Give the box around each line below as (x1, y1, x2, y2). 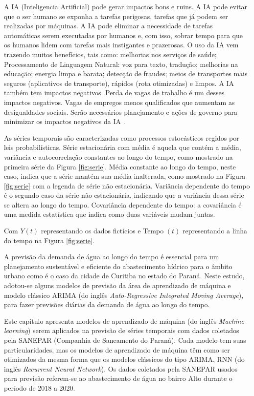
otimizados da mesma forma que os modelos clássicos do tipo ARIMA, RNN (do (4, 354, 245, 364)
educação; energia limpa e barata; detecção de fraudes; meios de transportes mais (4, 68, 248, 79)
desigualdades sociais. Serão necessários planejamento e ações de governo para (4, 106, 238, 117)
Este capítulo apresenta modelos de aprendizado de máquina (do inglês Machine (4, 315, 244, 326)
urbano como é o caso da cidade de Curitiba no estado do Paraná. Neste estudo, (4, 271, 245, 281)
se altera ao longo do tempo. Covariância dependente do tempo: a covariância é (4, 199, 242, 209)
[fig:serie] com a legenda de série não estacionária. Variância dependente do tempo (4, 180, 250, 190)
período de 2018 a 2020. (4, 382, 75, 393)
